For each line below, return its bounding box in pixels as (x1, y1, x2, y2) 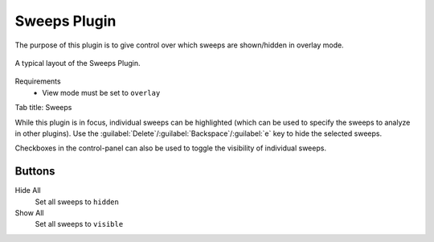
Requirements (14, 76, 61, 86)
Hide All (14, 186, 41, 195)
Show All (14, 207, 44, 217)
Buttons (14, 165, 55, 178)
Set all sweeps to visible (35, 219, 124, 229)
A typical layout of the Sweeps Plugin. (14, 58, 141, 68)
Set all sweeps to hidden (35, 197, 120, 207)
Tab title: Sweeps (14, 103, 72, 113)
